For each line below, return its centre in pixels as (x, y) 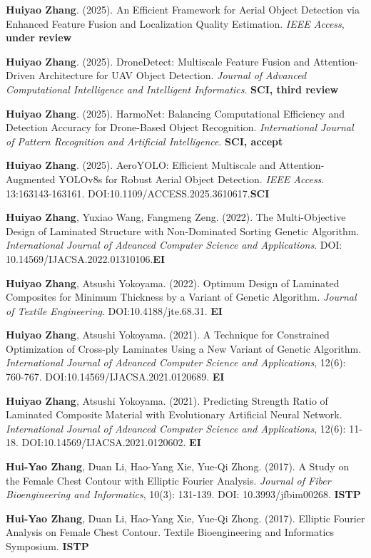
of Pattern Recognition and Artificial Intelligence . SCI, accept (144, 141)
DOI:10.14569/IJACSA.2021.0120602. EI (111, 442)
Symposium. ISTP (47, 546)
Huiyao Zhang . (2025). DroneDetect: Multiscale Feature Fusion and (158, 61)
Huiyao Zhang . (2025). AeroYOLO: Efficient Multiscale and (141, 165)
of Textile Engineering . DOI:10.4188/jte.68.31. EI (114, 310)
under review (39, 37)
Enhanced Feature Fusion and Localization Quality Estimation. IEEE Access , (175, 23)
